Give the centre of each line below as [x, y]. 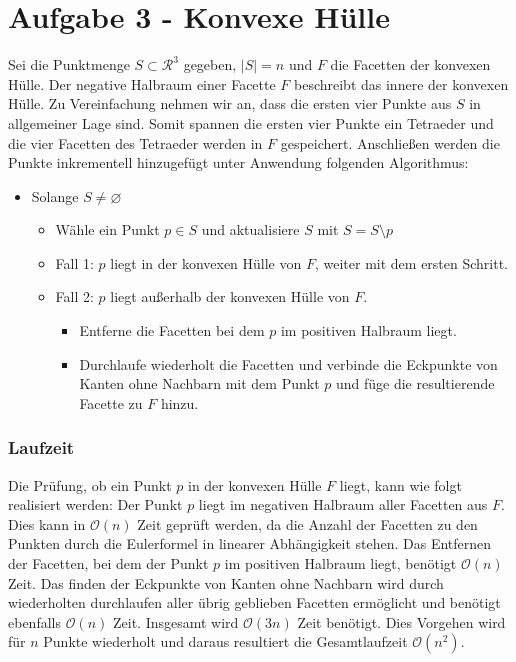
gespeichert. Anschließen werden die [390, 142]
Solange [55, 195]
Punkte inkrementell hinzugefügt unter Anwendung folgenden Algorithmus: [238, 162]
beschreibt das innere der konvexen [401, 83]
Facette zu [111, 402]
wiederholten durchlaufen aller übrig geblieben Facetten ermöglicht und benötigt [254, 602]
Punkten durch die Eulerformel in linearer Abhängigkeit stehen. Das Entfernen [250, 543]
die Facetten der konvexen [410, 64]
